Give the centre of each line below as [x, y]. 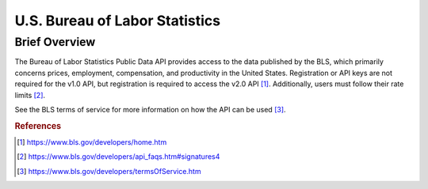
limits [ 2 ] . [30, 95]
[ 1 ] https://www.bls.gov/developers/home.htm [92, 142]
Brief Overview [55, 42]
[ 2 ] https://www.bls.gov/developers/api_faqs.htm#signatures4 [118, 157]
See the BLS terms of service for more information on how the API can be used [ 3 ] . [150, 109]
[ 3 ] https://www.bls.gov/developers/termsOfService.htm [109, 171]
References [38, 126]
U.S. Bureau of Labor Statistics [118, 21]
